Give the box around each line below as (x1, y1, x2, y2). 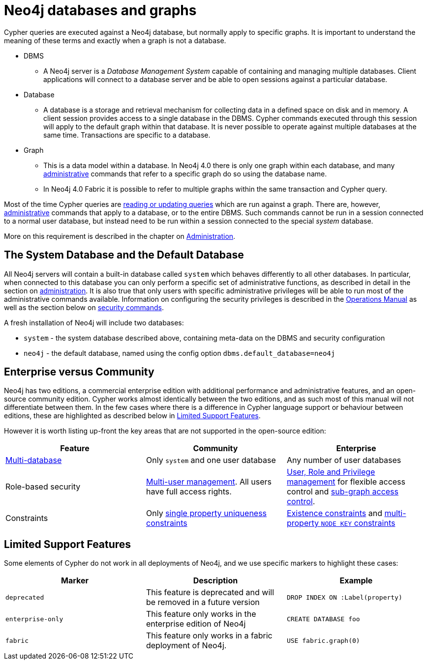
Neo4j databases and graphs (4, 2, 197, 19)
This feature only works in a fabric (146, 631, 273, 641)
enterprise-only (5, 615, 63, 623)
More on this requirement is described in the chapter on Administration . (4, 231, 236, 240)
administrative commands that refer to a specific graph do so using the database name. (43, 169, 327, 178)
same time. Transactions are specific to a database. (43, 130, 211, 139)
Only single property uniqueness (146, 508, 267, 519)
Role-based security (5, 482, 81, 492)
